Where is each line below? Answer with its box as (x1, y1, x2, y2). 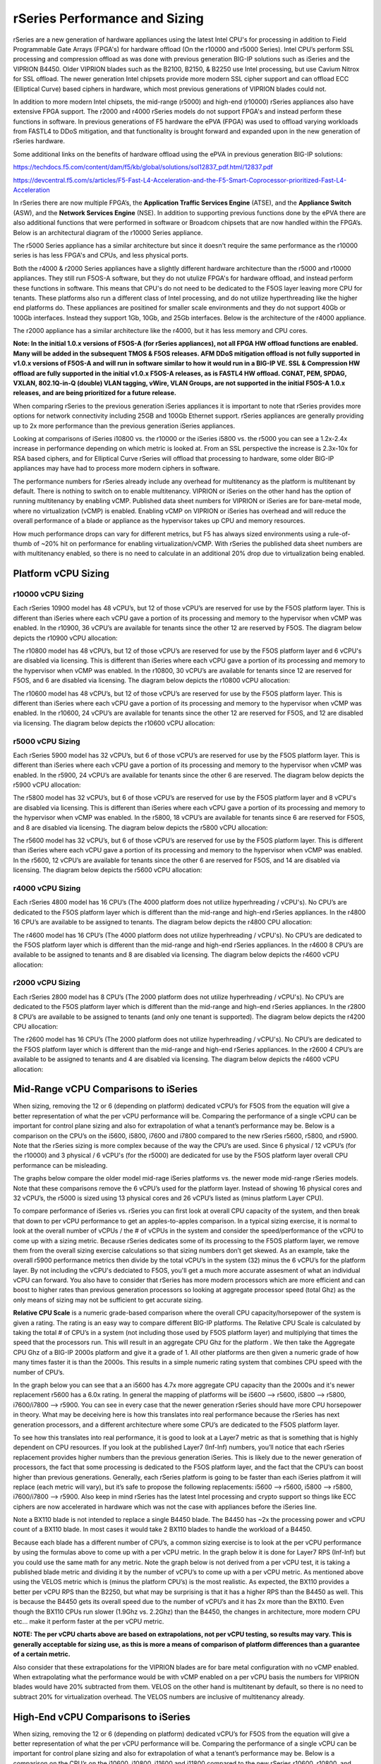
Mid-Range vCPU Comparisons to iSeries (13, 1083, 198, 1095)
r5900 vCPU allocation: (13, 780, 81, 790)
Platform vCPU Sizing (13, 568, 109, 580)
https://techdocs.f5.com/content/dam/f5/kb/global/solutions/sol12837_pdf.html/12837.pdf (13, 163, 273, 171)
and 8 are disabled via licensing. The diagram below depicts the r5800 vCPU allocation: (13, 823, 268, 832)
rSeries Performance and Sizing (13, 11, 205, 26)
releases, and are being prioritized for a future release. (13, 389, 176, 397)
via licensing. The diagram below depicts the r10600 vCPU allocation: (13, 718, 215, 727)
